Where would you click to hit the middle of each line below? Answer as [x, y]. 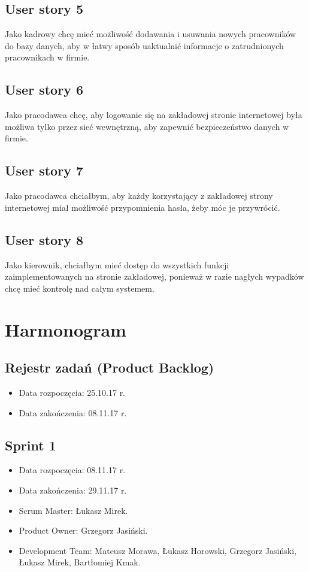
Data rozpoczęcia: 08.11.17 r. [72, 470]
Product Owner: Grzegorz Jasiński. [83, 530]
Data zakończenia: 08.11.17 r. [73, 412]
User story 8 [44, 239]
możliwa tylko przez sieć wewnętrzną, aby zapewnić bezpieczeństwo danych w [147, 126]
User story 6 [44, 90]
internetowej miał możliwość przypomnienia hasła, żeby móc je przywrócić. [143, 207]
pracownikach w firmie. [47, 57]
